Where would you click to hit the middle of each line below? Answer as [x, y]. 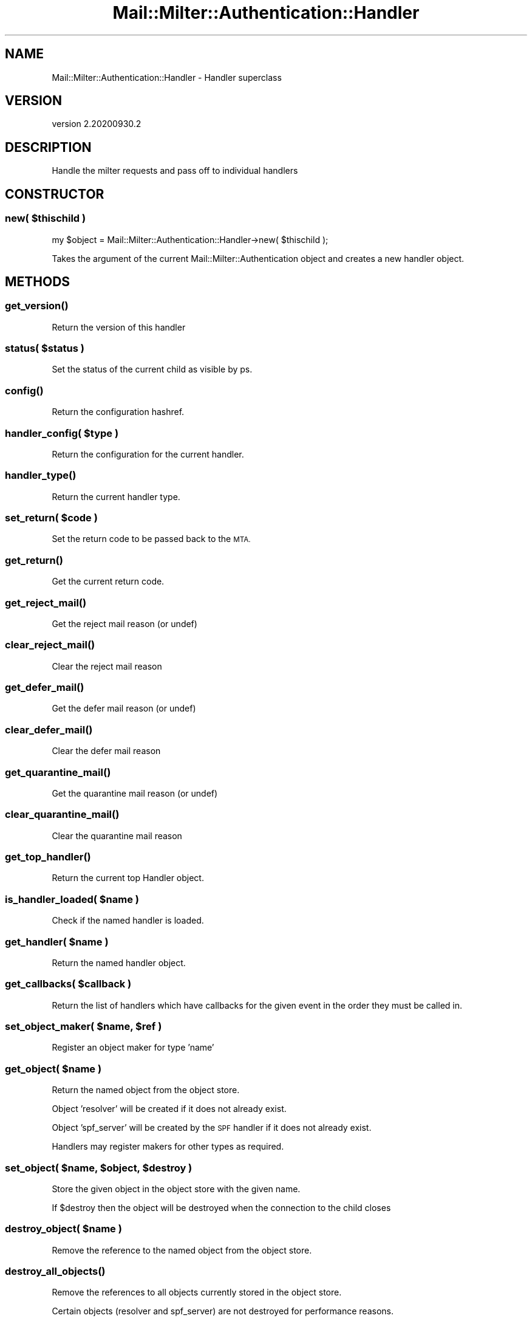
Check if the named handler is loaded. [128, 921]
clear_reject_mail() [50, 645]
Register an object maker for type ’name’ [133, 1048]
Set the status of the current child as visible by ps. [152, 369]
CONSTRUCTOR [55, 194]
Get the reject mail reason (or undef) [124, 623]
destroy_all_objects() [55, 1271]
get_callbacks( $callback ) [68, 984]
